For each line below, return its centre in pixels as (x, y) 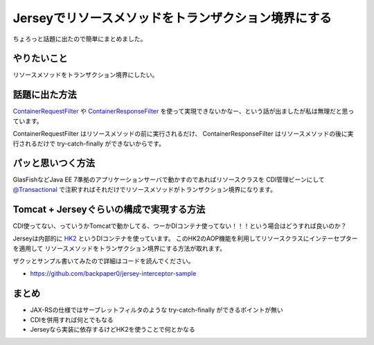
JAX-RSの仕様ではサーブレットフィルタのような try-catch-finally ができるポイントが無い (157, 310)
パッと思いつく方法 (54, 163)
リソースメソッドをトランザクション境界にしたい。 (86, 75)
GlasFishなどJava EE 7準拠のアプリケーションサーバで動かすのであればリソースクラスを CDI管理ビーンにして (169, 179)
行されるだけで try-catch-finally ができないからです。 (89, 143)
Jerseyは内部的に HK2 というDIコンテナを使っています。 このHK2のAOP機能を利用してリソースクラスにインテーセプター (185, 238)
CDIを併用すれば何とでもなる (72, 319)
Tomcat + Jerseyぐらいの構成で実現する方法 (109, 209)
